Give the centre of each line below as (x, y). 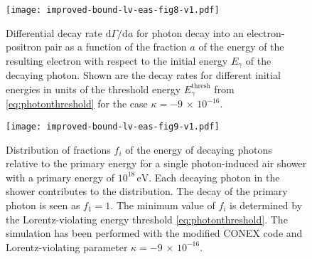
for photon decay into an (190, 32)
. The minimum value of (163, 205)
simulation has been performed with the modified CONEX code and (154, 233)
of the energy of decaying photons (199, 149)
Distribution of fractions (58, 149)
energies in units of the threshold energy (93, 89)
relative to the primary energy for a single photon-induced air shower (156, 163)
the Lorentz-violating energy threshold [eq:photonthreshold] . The (147, 219)
